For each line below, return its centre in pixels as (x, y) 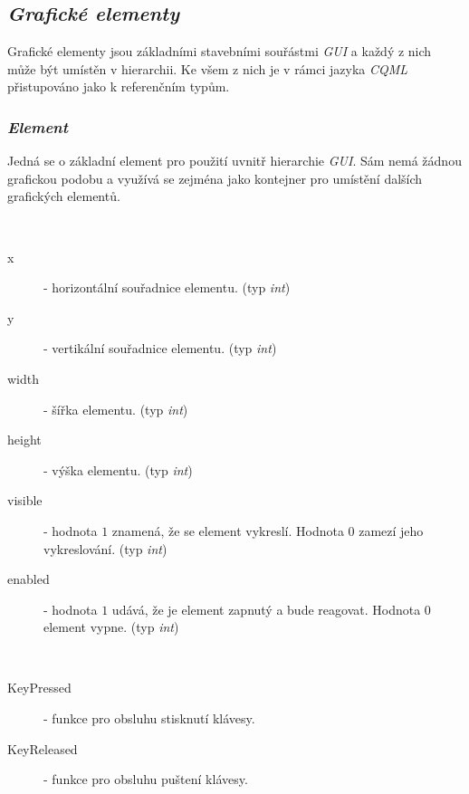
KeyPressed (39, 688)
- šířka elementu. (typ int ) (116, 409)
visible (25, 500)
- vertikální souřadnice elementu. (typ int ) (160, 348)
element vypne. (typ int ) (111, 627)
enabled (29, 579)
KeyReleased (43, 748)
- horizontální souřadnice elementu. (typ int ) (167, 287)
